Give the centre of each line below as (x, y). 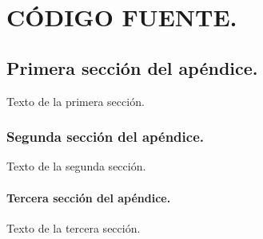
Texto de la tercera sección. (74, 227)
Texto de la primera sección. (76, 101)
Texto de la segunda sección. (76, 166)
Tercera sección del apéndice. (89, 197)
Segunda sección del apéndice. (105, 137)
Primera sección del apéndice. (132, 67)
